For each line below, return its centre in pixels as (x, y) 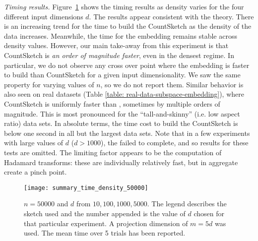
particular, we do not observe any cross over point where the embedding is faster (127, 65)
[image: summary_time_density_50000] (86, 188)
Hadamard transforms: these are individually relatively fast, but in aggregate (121, 162)
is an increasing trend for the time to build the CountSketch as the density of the (128, 26)
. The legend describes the (187, 204)
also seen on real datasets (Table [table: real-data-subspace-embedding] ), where (124, 94)
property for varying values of (49, 84)
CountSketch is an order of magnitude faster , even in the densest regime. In (119, 55)
